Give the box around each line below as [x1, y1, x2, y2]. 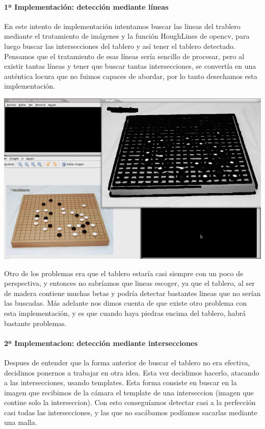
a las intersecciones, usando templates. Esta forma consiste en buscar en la [4, 377, 237, 388]
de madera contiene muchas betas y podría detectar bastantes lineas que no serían [4, 287, 261, 298]
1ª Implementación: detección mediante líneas [4, 1, 169, 12]
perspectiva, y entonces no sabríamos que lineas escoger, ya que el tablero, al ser [4, 278, 255, 288]
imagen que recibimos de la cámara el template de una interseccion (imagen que [4, 387, 254, 397]
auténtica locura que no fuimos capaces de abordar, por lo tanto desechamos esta [4, 70, 257, 81]
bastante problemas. [4, 317, 67, 328]
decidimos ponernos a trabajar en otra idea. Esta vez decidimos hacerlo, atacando [4, 367, 259, 378]
